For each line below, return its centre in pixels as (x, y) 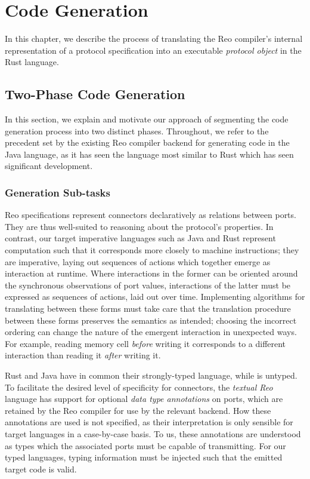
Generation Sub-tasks (58, 192)
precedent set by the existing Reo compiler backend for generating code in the (147, 142)
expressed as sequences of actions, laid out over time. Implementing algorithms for (155, 297)
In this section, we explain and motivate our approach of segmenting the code (147, 119)
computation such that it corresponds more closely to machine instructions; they (152, 250)
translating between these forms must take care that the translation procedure (148, 308)
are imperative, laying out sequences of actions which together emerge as (138, 261)
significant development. (49, 166)
